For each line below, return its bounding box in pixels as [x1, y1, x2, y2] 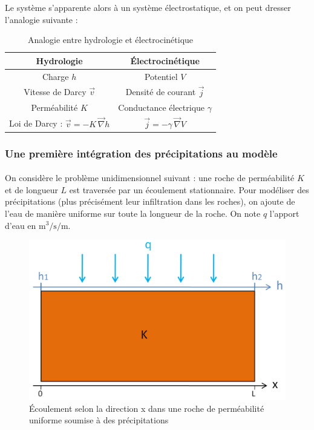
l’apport [269, 207, 299, 219]
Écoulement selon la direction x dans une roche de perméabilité [29, 402, 264, 414]
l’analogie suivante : [5, 13, 78, 25]
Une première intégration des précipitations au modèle [5, 145, 278, 160]
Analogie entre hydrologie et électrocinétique [27, 33, 194, 46]
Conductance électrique [118, 101, 205, 113]
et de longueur [5, 183, 58, 196]
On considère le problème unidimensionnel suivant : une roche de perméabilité [5, 171, 295, 184]
